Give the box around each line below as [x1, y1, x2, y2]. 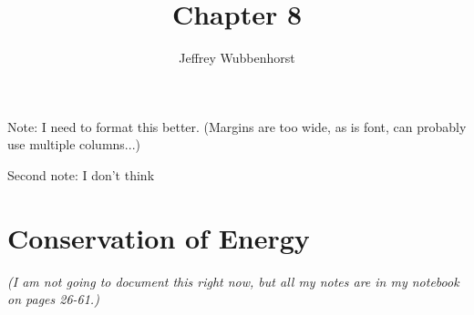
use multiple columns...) [7, 135, 140, 154]
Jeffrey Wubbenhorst [179, 48, 295, 67]
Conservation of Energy [7, 218, 310, 256]
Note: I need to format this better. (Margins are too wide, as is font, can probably [7, 117, 467, 136]
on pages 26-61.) [7, 290, 99, 309]
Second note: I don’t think [7, 165, 155, 184]
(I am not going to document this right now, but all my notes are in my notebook [7, 271, 459, 290]
